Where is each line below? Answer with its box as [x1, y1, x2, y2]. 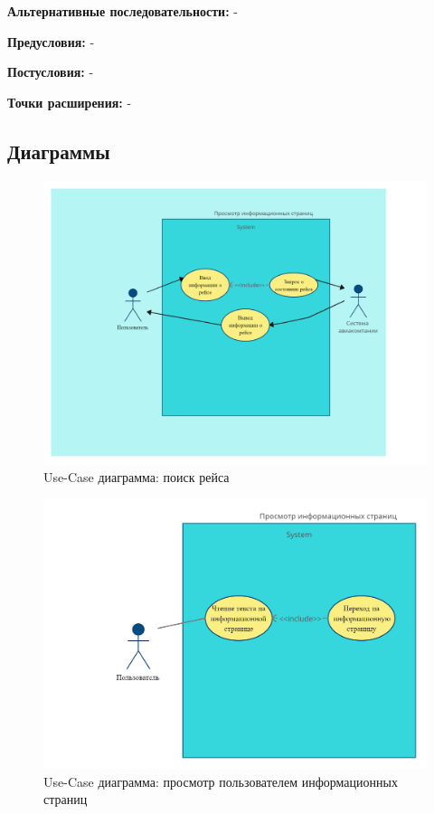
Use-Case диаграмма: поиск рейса [43, 468, 230, 487]
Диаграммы [7, 137, 110, 165]
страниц [43, 790, 88, 809]
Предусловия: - [7, 32, 95, 51]
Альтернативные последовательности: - [7, 2, 238, 20]
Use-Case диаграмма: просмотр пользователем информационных [43, 771, 398, 790]
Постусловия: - [7, 62, 94, 81]
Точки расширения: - [7, 92, 132, 111]
